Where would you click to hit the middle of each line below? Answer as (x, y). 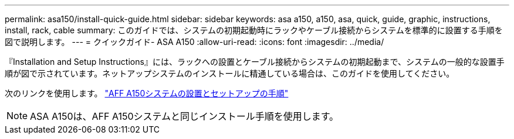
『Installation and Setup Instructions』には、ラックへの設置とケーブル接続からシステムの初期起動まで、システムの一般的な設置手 (255, 62)
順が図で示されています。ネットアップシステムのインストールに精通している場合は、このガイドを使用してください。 (230, 73)
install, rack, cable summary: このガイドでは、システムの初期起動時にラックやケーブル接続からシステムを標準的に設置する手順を (254, 30)
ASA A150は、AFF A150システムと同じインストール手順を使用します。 (185, 116)
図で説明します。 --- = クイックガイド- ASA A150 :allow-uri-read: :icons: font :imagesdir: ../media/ (195, 42)
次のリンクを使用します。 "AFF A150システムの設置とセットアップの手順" (147, 93)
